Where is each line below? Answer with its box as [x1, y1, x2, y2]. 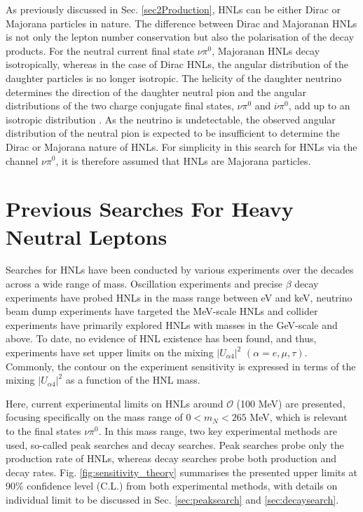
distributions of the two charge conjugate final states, [6, 98, 234, 113]
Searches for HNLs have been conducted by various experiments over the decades [6, 262, 354, 277]
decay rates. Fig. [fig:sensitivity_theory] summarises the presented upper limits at [6, 464, 357, 479]
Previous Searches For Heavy [6, 194, 294, 223]
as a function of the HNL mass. [65, 372, 200, 387]
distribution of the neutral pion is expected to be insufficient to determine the [6, 126, 340, 140]
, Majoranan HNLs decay [212, 43, 320, 58]
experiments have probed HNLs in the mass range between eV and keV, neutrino [6, 290, 352, 304]
